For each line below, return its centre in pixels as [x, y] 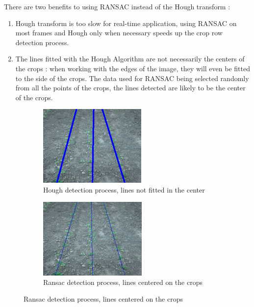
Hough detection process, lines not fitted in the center [124, 189]
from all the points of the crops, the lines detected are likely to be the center [130, 88]
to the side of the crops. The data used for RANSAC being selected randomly [132, 78]
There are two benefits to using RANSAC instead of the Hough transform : [117, 6]
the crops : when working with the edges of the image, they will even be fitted [133, 68]
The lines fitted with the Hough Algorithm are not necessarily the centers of [130, 59]
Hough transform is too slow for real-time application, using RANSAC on [126, 23]
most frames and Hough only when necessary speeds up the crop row [119, 33]
